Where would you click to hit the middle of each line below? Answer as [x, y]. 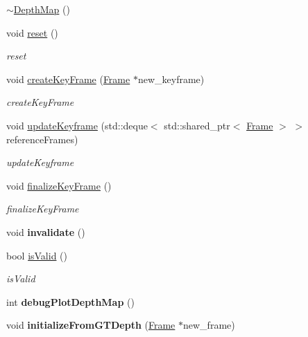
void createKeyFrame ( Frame [68, 79]
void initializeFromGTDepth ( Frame [91, 325]
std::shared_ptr [197, 125]
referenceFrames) [42, 139]
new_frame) [209, 325]
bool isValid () [37, 255]
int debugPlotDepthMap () [70, 301]
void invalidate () [46, 231]
